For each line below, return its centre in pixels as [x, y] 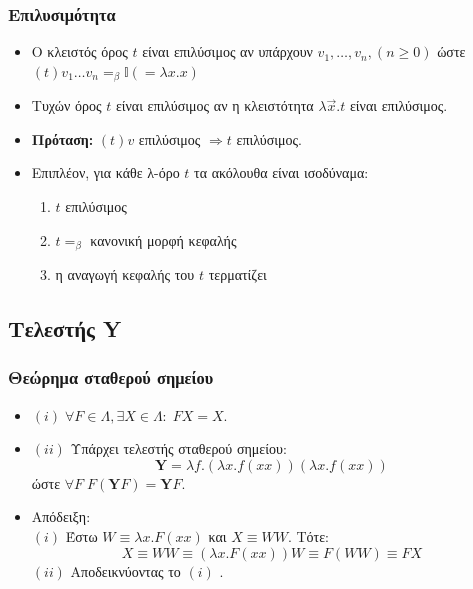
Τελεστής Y [65, 328]
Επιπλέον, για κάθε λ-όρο [105, 172]
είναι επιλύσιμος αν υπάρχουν [227, 51]
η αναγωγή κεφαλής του [125, 274]
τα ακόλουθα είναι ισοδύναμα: [281, 172]
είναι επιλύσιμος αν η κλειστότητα [214, 105]
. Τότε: [308, 536]
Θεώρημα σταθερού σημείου [111, 377]
